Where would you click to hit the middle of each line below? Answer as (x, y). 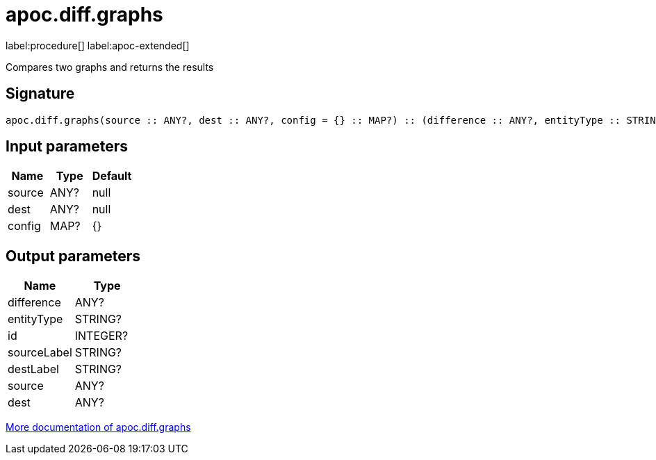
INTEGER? (101, 336)
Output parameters (73, 256)
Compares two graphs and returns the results (110, 67)
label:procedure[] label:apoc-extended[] (98, 45)
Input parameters (67, 147)
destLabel (33, 369)
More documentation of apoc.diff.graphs (98, 427)
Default (112, 176)
